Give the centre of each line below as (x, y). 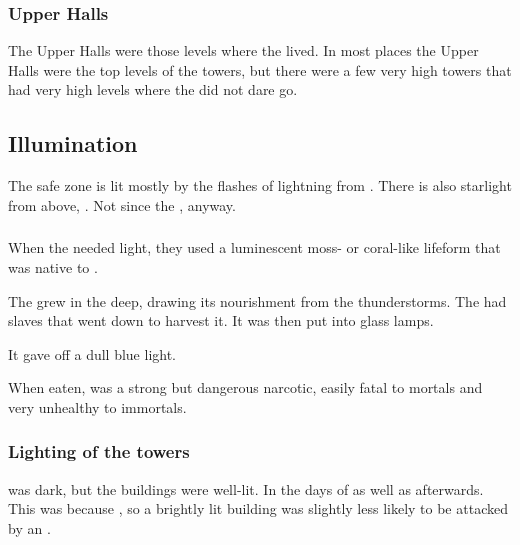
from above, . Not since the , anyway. (122, 204)
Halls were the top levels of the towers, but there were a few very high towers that (260, 69)
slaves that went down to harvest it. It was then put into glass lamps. (221, 320)
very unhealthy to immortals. (97, 406)
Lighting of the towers (99, 451)
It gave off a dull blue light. (92, 353)
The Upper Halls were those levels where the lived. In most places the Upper (243, 50)
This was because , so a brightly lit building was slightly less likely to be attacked (258, 508)
